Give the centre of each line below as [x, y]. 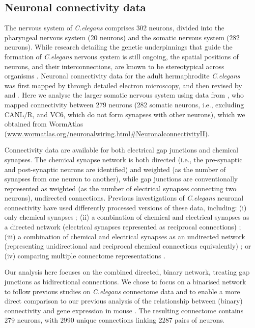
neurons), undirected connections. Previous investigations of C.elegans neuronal [124, 198]
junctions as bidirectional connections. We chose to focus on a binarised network [125, 282]
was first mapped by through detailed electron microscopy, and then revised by [123, 85]
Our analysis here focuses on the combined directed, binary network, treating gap [127, 272]
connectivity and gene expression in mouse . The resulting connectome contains [124, 310]
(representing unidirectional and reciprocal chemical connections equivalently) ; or [128, 246]
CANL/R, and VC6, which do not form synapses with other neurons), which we [125, 114]
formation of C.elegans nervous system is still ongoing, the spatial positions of [122, 56]
